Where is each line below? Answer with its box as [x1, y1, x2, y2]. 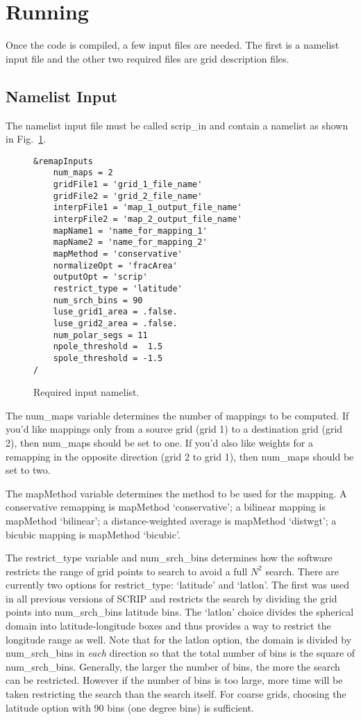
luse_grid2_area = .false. [53, 318, 178, 328]
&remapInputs [33, 156, 93, 166]
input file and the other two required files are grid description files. [6, 51, 289, 65]
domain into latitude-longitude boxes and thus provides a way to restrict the [6, 618, 331, 633]
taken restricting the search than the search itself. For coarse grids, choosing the [6, 687, 346, 701]
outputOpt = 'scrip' [53, 272, 148, 282]
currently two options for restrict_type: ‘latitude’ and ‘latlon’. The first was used [6, 577, 349, 592]
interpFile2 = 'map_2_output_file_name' [53, 214, 242, 224]
